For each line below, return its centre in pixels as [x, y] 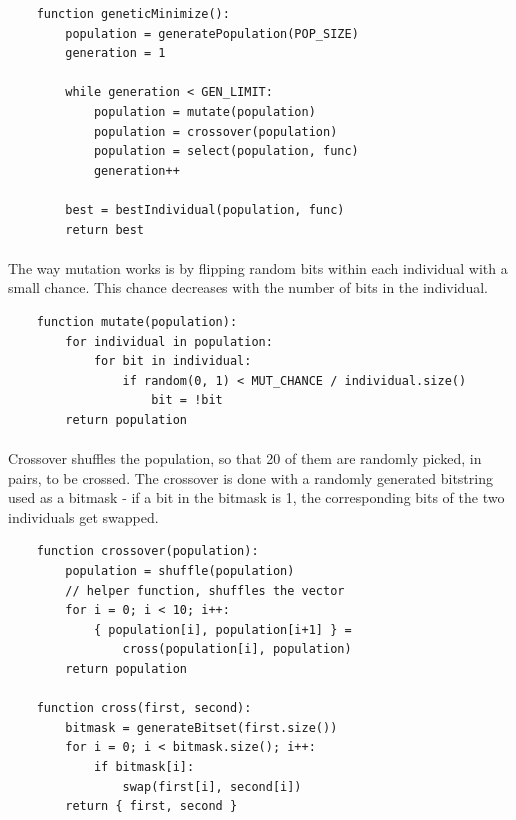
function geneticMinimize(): [133, 14]
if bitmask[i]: [144, 766]
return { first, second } [151, 806]
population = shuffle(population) [180, 571]
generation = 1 [115, 53]
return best [105, 229]
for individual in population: [169, 341]
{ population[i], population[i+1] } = [222, 629]
